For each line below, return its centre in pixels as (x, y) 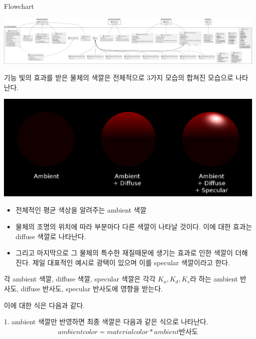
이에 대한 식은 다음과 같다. (45, 305)
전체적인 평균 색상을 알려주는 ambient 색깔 (81, 210)
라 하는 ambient (214, 279)
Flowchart (19, 6)
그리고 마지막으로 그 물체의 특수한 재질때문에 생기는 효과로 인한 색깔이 (124, 253)
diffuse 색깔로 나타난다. (51, 236)
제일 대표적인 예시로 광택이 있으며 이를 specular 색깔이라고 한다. (131, 262)
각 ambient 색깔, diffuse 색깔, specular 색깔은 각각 (80, 279)
